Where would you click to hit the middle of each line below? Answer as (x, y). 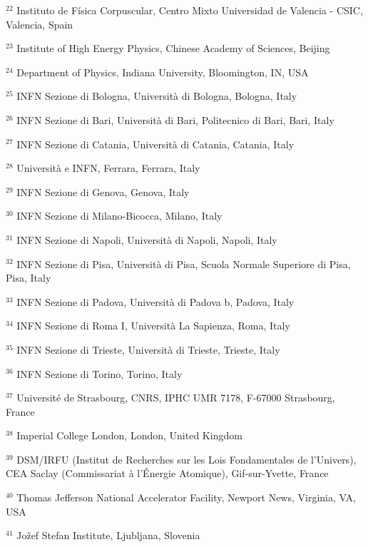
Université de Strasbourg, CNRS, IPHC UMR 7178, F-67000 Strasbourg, (176, 398)
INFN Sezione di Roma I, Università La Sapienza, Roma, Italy (153, 326)
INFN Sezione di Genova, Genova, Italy (103, 191)
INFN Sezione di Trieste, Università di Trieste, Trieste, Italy (148, 349)
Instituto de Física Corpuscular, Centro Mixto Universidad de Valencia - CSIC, (190, 10)
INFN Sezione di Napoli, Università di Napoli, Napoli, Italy (147, 239)
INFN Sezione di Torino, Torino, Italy (99, 373)
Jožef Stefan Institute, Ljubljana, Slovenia (108, 535)
